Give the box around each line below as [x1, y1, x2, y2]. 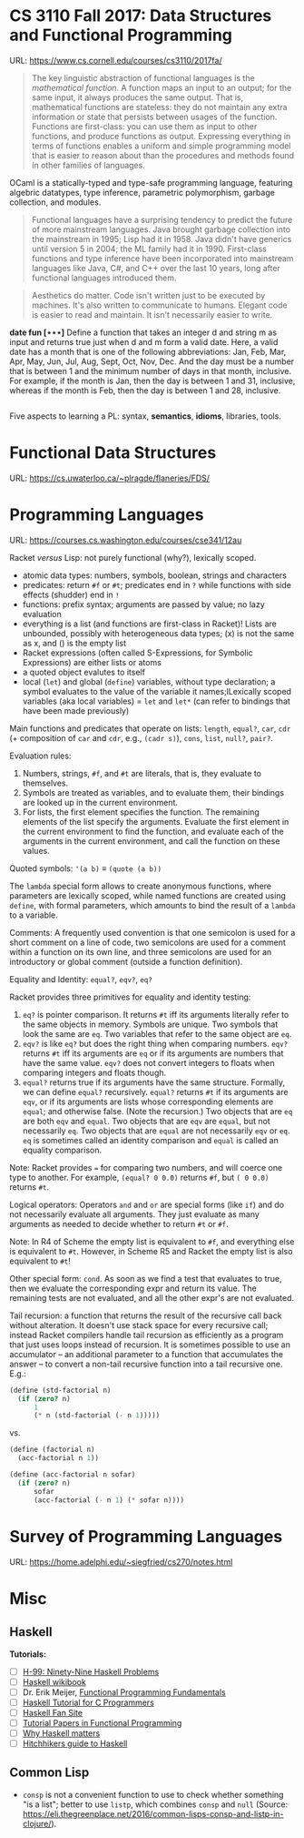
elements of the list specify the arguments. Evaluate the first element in [22, 816, 289, 827]
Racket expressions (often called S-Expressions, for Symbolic [22, 647, 254, 658]
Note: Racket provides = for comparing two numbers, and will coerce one [9, 1162, 283, 1173]
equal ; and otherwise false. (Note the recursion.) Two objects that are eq [22, 1105, 293, 1116]
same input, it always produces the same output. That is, [31, 92, 244, 103]
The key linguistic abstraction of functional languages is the [31, 72, 256, 83]
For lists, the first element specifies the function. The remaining [22, 807, 260, 817]
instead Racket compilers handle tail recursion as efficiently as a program [9, 1329, 284, 1340]
